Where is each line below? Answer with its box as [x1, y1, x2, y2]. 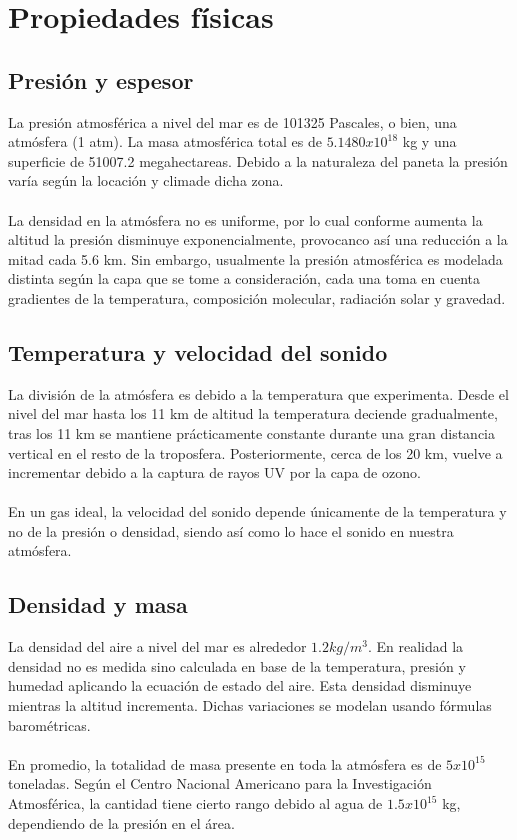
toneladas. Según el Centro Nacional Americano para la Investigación [8, 773, 432, 794]
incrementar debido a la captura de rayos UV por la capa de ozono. [8, 462, 421, 483]
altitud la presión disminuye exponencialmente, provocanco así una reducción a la [8, 229, 508, 250]
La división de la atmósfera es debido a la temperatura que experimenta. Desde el [8, 383, 509, 404]
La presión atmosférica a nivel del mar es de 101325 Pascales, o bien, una [8, 111, 457, 132]
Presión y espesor [8, 64, 194, 95]
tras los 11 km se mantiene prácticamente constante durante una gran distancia [8, 422, 496, 443]
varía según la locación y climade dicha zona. [8, 170, 284, 191]
